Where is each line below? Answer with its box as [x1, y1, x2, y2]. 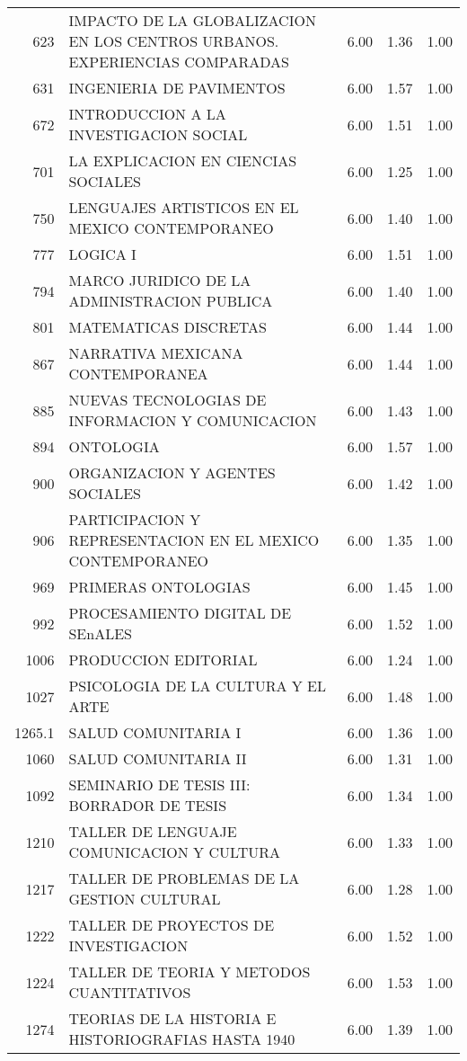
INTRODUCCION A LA [68, 103, 226, 124]
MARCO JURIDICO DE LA [68, 270, 251, 290]
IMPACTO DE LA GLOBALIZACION [68, 10, 316, 31]
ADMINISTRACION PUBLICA [68, 290, 273, 311]
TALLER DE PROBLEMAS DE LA [68, 868, 300, 888]
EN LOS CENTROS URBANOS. [68, 31, 279, 51]
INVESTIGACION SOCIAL [68, 124, 248, 145]
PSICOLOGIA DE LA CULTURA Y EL [68, 675, 327, 696]
